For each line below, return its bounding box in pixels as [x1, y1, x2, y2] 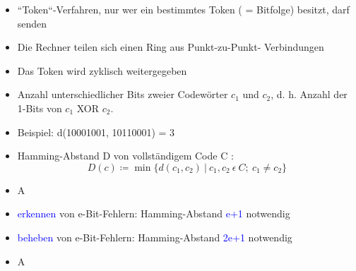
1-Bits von [17, 100, 62, 115]
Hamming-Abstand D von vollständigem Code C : [17, 148, 234, 163]
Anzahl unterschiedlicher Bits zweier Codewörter [17, 87, 228, 102]
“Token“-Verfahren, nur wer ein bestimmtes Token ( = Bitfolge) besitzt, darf [17, 2, 350, 16]
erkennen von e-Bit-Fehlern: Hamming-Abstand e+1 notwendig [17, 206, 290, 221]
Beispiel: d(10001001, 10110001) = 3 [17, 124, 175, 139]
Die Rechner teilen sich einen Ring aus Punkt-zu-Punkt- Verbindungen [17, 40, 324, 54]
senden [17, 16, 47, 30]
